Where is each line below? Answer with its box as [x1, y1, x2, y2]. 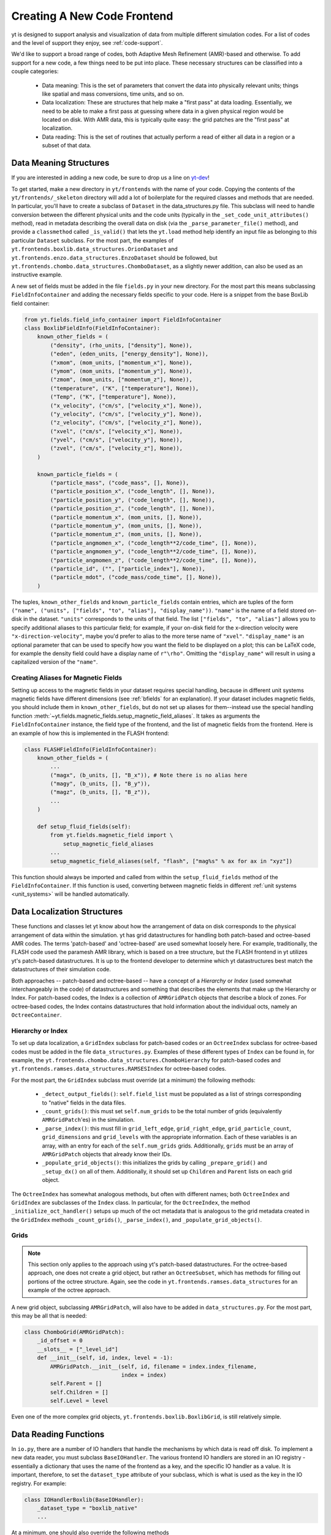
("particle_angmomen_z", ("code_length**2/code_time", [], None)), [50, 556, 257, 564]
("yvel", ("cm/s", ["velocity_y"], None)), [50, 437, 183, 443]
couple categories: [11, 68, 59, 75]
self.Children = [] [50, 1388, 108, 1396]
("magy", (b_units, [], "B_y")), [50, 780, 151, 787]
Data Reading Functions [11, 1429, 105, 1439]
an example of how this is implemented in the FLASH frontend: [11, 729, 170, 737]
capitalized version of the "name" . [11, 658, 98, 666]
